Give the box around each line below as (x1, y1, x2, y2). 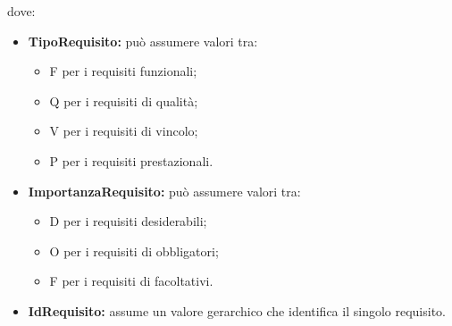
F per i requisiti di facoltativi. (49, 272, 213, 290)
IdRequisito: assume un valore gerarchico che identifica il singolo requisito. (28, 301, 446, 320)
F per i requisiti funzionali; (49, 62, 197, 80)
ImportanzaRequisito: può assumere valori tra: (28, 181, 301, 200)
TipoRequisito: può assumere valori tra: (28, 31, 258, 50)
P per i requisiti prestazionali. (49, 151, 213, 170)
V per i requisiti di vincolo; (49, 121, 198, 140)
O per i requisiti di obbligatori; (49, 241, 219, 260)
